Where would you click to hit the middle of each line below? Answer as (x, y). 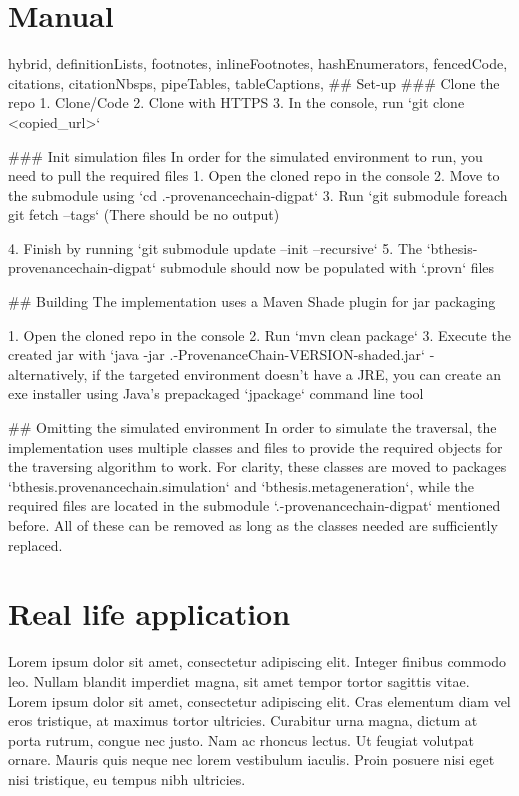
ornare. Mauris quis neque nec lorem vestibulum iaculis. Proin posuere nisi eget (251, 759)
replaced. (35, 544)
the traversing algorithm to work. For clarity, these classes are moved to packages (257, 466)
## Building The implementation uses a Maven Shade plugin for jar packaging (252, 301)
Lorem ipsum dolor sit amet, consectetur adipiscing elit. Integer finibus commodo (257, 661)
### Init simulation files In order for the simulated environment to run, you (245, 155)
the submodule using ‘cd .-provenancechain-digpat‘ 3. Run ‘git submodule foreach (258, 194)
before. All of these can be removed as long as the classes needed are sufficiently (253, 525)
